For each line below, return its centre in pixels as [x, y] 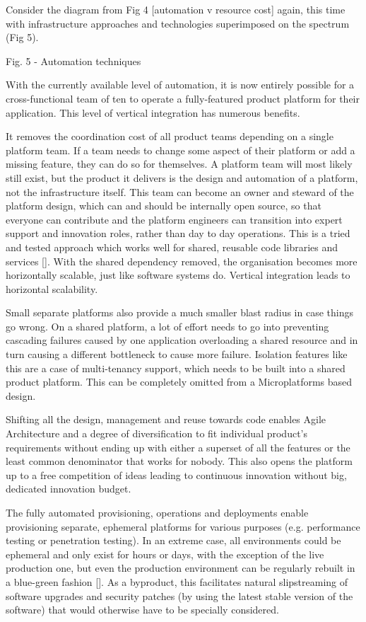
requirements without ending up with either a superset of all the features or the [178, 447]
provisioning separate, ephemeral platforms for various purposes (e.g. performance [183, 526]
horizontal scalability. [52, 288]
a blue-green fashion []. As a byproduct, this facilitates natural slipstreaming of [177, 581]
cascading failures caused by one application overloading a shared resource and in [182, 340]
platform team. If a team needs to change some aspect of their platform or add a [181, 150]
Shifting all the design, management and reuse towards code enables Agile [166, 419]
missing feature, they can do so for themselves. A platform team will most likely [179, 164]
